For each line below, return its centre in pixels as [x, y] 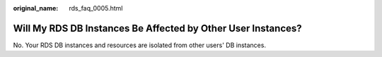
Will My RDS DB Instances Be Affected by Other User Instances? [157, 28]
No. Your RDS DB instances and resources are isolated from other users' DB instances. [140, 45]
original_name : [36, 8]
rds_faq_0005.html [96, 8]
